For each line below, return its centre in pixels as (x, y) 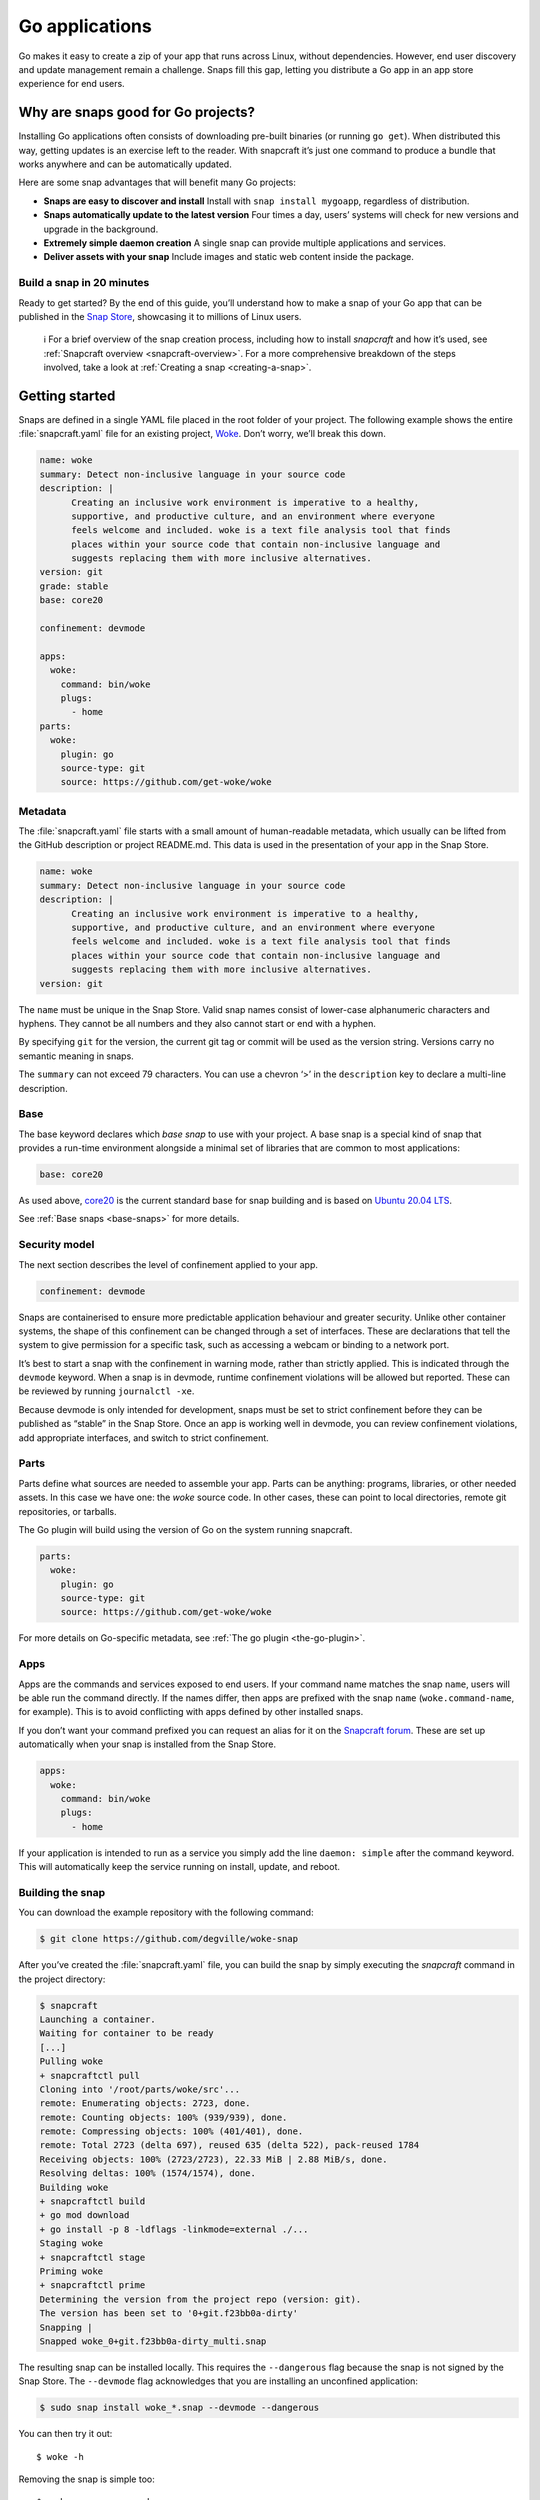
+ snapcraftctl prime (92, 2285)
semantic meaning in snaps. (76, 1056)
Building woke (74, 2187)
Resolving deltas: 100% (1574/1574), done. (148, 2173)
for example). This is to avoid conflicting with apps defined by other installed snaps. (191, 1712)
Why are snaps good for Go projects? (136, 112)
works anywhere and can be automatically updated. (125, 164)
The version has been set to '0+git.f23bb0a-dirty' (169, 2313)
